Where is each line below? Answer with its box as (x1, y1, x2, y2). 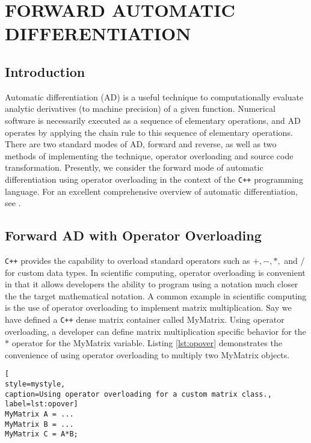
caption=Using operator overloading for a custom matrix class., (5, 390, 272, 399)
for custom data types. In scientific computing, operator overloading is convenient (5, 266, 306, 278)
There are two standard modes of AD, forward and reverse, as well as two (5, 138, 277, 150)
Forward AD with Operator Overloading (5, 226, 262, 245)
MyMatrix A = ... (5, 410, 74, 419)
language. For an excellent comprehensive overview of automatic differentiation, (5, 185, 298, 197)
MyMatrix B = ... (5, 420, 74, 429)
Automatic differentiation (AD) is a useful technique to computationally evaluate (5, 90, 304, 103)
